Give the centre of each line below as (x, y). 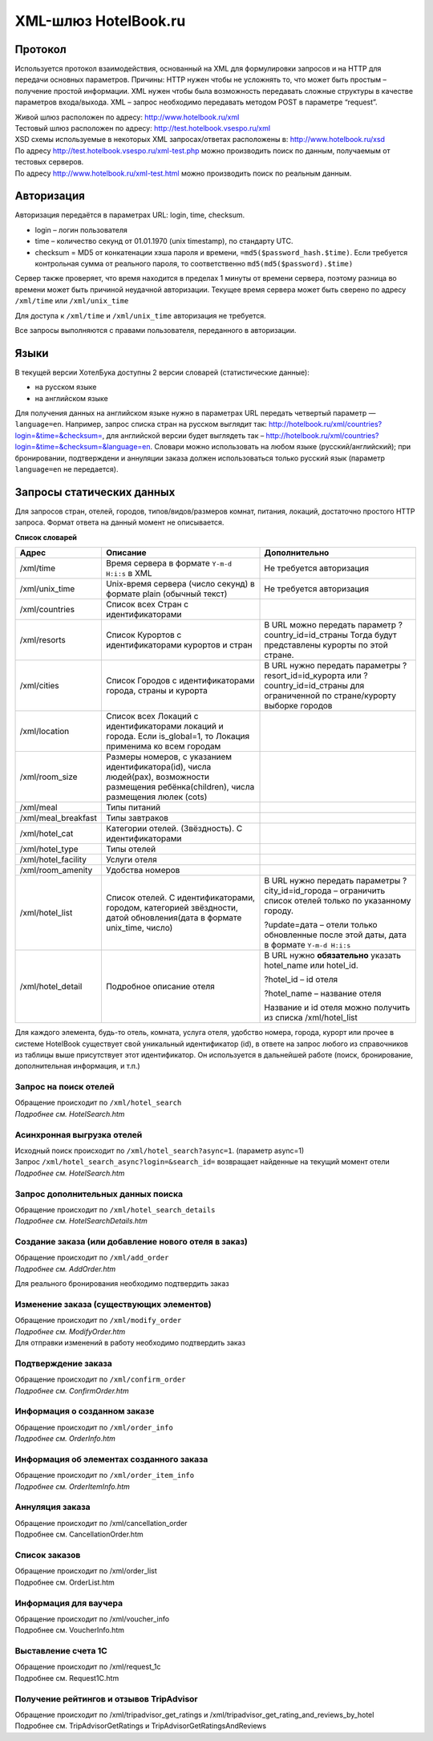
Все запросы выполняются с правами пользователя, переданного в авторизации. (156, 330)
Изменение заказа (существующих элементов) (113, 1304)
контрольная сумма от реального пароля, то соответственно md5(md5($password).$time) (194, 264)
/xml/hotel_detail (51, 987)
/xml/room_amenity (56, 870)
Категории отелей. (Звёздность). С (174, 829)
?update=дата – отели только (321, 925)
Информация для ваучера (69, 1603)
